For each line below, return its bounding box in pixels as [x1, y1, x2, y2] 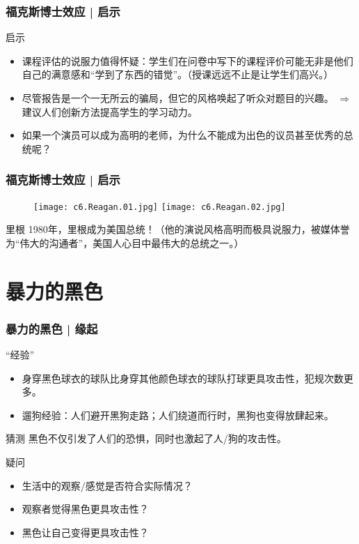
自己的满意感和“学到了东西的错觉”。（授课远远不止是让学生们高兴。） [22, 67, 334, 82]
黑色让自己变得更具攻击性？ [22, 524, 149, 539]
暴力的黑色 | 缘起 [6, 319, 98, 337]
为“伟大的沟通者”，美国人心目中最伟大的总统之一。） [6, 235, 244, 250]
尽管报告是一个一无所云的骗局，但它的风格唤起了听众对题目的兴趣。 [22, 91, 334, 105]
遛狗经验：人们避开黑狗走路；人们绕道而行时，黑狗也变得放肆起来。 [22, 407, 334, 422]
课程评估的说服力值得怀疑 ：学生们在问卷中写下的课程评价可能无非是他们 [22, 53, 353, 68]
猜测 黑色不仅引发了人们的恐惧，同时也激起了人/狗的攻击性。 [6, 431, 287, 446]
